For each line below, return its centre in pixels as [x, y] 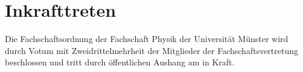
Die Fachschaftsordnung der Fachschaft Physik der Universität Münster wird [147, 39]
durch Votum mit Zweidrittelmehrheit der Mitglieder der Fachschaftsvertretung [152, 50]
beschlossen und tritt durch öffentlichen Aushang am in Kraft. [120, 62]
